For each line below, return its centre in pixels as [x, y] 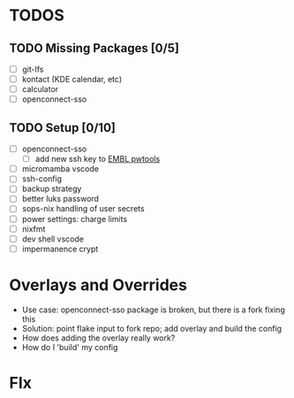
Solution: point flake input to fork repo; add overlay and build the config [152, 328]
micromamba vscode [60, 169]
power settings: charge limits [75, 218]
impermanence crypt [60, 249]
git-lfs [33, 69]
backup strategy [52, 189]
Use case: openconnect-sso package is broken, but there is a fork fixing [153, 310]
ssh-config [42, 179]
